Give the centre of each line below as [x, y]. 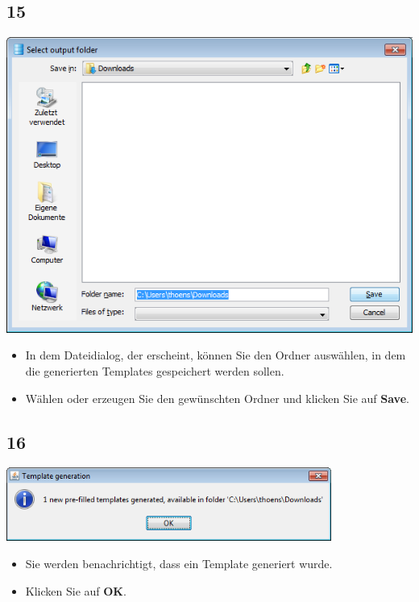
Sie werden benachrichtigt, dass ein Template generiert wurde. [179, 563]
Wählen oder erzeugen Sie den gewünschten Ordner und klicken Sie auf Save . [217, 398]
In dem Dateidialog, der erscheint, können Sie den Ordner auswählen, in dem [216, 355]
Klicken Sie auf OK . [76, 590]
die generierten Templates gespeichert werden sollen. [155, 371]
